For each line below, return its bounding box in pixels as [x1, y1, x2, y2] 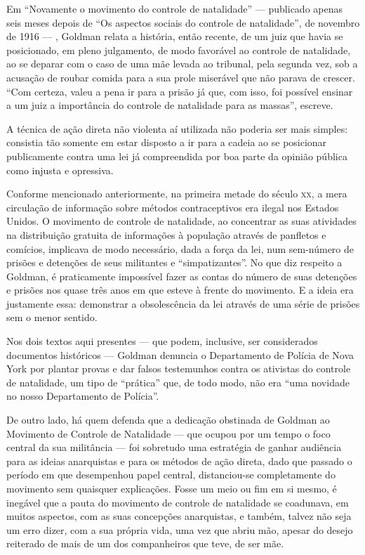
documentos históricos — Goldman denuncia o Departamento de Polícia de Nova [6, 347, 354, 362]
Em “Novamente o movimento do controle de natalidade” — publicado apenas [6, 1, 343, 15]
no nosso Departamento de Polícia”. [6, 388, 159, 403]
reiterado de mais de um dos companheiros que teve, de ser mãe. [6, 536, 284, 551]
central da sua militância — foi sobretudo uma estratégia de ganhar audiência [6, 440, 342, 455]
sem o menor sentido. [6, 310, 98, 325]
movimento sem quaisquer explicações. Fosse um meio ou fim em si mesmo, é [6, 481, 337, 495]
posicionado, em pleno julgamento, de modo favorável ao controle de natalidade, [6, 42, 351, 57]
